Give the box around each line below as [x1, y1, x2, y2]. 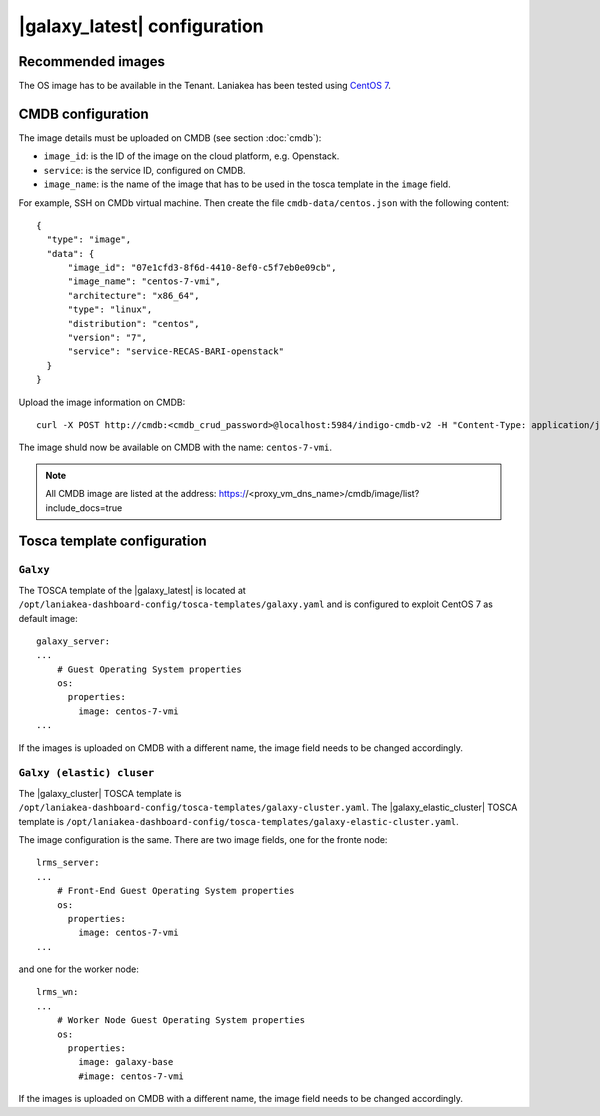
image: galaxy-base [78, 1056, 174, 1068]
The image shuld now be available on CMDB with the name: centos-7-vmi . [18, 441, 332, 454]
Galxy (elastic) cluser [18, 766, 155, 780]
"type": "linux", [67, 304, 153, 315]
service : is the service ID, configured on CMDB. [43, 164, 246, 176]
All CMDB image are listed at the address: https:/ [45, 488, 246, 500]
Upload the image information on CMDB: [18, 396, 186, 408]
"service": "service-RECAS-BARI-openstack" [67, 346, 285, 357]
